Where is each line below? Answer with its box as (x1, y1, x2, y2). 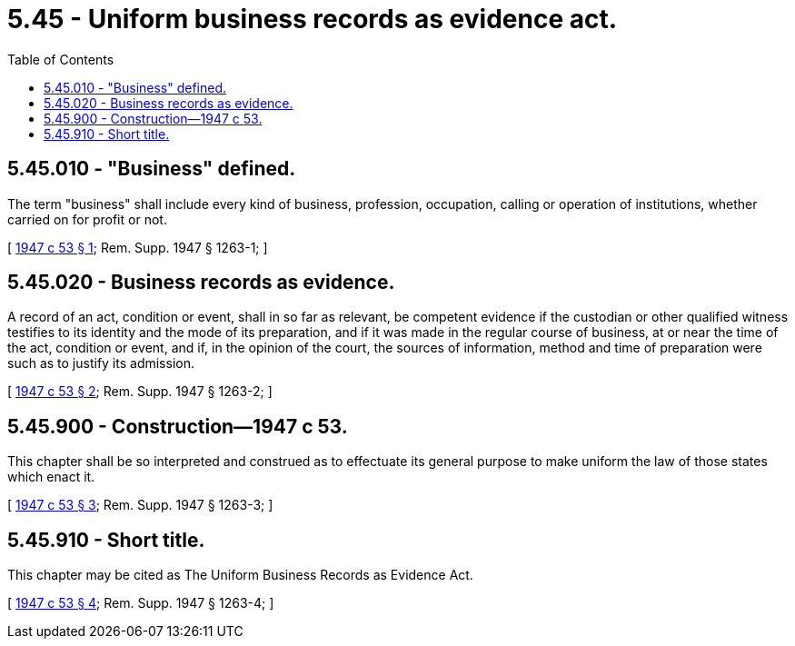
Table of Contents (7, 51, 114, 67)
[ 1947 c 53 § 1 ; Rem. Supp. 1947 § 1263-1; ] (7, 239, 268, 255)
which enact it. (7, 469, 95, 485)
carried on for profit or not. (7, 211, 167, 227)
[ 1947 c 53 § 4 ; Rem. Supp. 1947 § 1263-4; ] (7, 595, 274, 611)
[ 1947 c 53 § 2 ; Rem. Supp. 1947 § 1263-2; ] (7, 383, 273, 400)
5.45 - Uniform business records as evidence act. (7, 4, 618, 35)
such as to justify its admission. (7, 355, 194, 372)
